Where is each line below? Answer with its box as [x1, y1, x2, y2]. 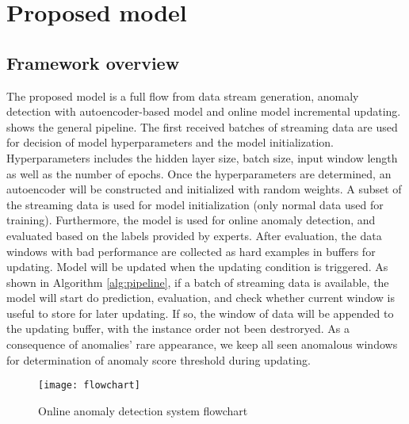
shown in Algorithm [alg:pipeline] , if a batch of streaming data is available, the [6, 273, 389, 290]
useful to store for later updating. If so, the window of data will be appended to [6, 304, 394, 321]
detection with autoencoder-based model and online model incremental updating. [6, 103, 401, 120]
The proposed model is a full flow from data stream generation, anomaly [6, 87, 359, 104]
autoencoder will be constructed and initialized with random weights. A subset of [6, 181, 402, 197]
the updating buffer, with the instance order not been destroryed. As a [6, 320, 350, 337]
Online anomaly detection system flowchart [38, 402, 248, 418]
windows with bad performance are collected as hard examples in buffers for [6, 243, 376, 259]
